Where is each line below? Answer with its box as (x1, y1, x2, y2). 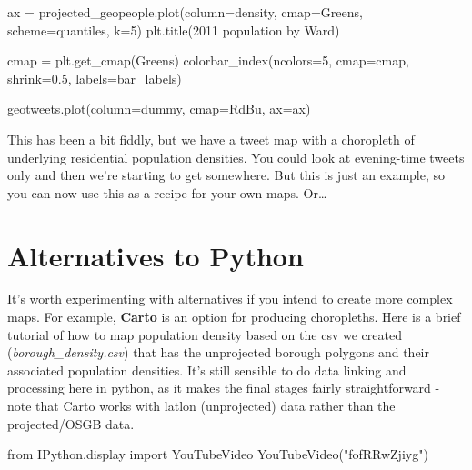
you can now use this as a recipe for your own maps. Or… (7, 183, 327, 202)
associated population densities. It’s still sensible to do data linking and (7, 360, 407, 379)
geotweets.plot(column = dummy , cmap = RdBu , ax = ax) (7, 99, 311, 118)
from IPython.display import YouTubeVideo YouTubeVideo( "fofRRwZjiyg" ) (7, 445, 428, 464)
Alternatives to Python (7, 236, 304, 274)
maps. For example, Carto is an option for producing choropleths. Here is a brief (7, 307, 461, 326)
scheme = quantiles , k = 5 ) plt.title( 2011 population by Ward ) (7, 20, 340, 39)
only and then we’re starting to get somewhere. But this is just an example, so (7, 165, 446, 185)
